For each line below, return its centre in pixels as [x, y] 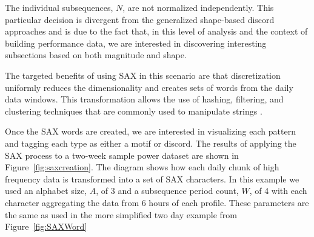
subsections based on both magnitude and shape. [96, 55]
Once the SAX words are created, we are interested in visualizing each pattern [150, 131]
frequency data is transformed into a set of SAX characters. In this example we [152, 179]
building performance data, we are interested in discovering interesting [136, 43]
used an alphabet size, [46, 191]
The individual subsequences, [59, 7]
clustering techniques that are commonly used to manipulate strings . [134, 111]
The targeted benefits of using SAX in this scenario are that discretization [143, 75]
